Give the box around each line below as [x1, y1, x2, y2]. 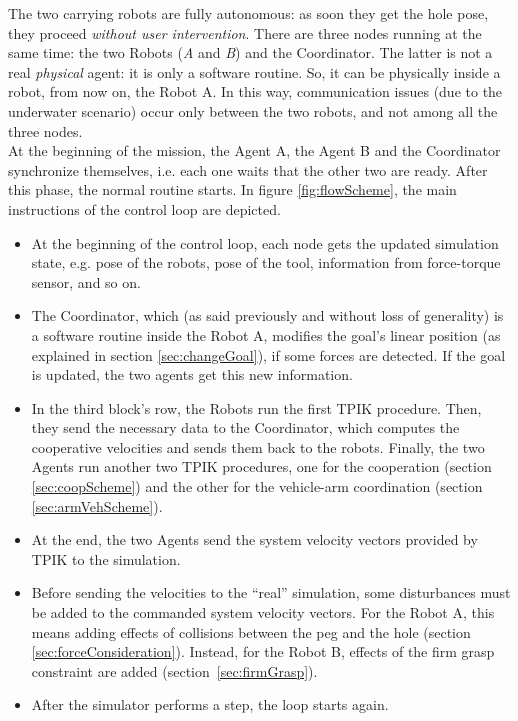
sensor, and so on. [31, 271, 141, 292]
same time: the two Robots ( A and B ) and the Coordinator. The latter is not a [8, 42, 493, 63]
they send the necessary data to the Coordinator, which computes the [31, 417, 460, 438]
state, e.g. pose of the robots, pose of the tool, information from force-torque [31, 252, 501, 273]
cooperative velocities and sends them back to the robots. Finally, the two [31, 436, 485, 457]
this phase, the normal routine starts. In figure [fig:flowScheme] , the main [8, 179, 457, 200]
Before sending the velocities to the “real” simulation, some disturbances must [31, 582, 511, 603]
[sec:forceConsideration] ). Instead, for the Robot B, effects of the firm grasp [31, 641, 495, 662]
